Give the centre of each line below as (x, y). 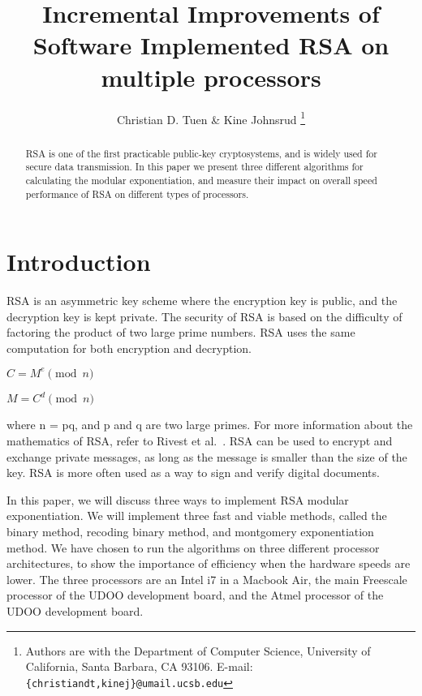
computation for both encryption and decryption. (129, 348)
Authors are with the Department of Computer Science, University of (198, 650)
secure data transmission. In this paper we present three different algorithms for (194, 167)
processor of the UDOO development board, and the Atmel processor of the (195, 595)
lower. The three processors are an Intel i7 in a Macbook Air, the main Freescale (207, 579)
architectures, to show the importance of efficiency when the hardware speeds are (209, 563)
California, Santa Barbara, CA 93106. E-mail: (139, 666)
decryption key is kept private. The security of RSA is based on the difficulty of (205, 316)
